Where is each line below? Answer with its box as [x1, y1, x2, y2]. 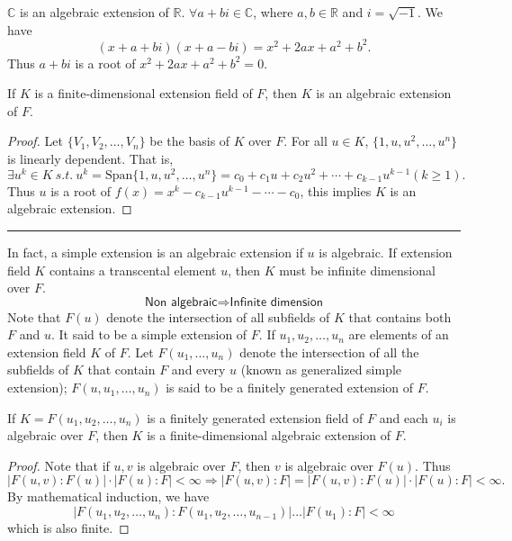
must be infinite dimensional [279, 260, 436, 279]
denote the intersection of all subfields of [106, 307, 330, 326]
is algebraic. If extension [319, 242, 453, 261]
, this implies [300, 181, 372, 200]
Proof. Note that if [7, 455, 110, 474]
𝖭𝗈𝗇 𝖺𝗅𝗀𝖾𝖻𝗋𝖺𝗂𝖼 [145, 295, 218, 309]
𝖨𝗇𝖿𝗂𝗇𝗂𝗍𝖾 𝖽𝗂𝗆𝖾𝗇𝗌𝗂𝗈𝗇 [229, 295, 323, 309]
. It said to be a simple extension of [50, 325, 247, 344]
